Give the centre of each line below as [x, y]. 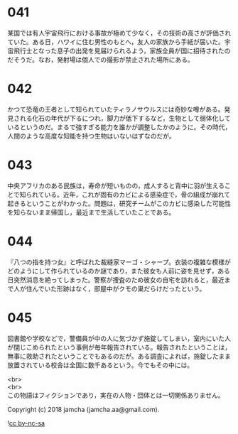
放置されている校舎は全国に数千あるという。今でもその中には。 [101, 365]
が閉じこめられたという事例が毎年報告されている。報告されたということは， [119, 347]
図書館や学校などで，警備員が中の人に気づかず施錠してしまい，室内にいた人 [119, 338]
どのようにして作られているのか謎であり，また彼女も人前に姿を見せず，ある [119, 271]
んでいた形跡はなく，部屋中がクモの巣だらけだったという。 [119, 288]
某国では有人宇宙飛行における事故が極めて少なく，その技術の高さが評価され [119, 33]
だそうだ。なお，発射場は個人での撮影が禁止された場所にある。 [101, 59]
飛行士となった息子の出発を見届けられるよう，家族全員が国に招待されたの [122, 50]
